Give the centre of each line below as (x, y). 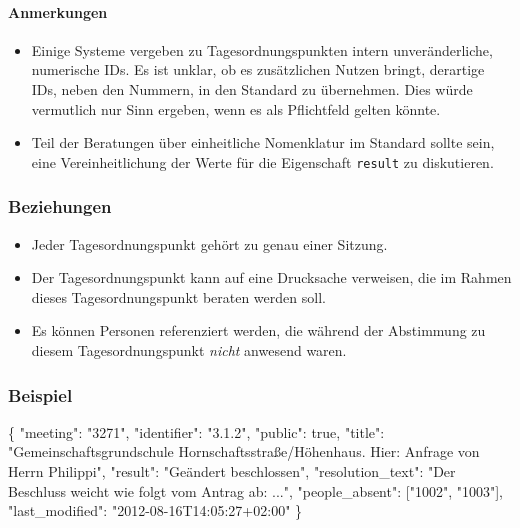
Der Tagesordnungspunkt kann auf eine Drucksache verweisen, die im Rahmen (271, 277)
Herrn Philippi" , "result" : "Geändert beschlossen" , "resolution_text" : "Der (232, 471)
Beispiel (40, 394)
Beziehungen (60, 206)
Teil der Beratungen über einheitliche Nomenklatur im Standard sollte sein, (263, 142)
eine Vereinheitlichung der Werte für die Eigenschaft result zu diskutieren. (262, 161)
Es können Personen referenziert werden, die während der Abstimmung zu (258, 330)
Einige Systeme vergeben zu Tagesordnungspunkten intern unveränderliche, (262, 49)
